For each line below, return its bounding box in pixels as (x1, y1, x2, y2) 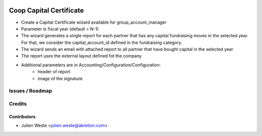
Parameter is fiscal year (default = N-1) (21, 26, 99, 31)
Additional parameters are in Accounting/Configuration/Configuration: (21, 62, 161, 68)
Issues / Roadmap (9, 88, 52, 94)
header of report (37, 69, 71, 75)
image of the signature (37, 76, 83, 81)
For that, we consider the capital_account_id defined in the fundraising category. (21, 39, 182, 45)
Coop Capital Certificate (9, 6, 84, 15)
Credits (9, 100, 27, 107)
